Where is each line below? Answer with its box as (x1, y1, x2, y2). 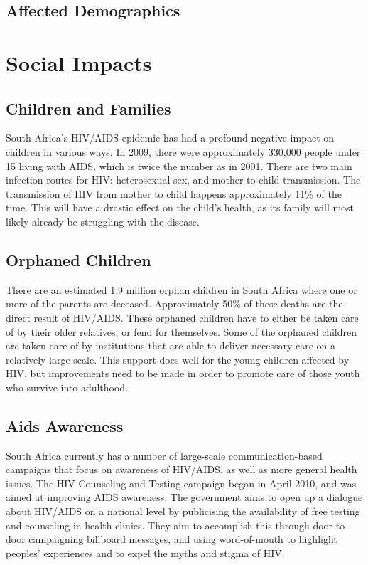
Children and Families (6, 97, 171, 119)
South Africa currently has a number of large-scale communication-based (6, 448, 323, 463)
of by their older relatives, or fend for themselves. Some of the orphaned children (6, 324, 357, 339)
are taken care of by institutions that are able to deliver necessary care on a (6, 338, 336, 353)
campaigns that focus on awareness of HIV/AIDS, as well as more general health (6, 462, 357, 477)
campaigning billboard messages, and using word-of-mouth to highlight (28, 532, 337, 546)
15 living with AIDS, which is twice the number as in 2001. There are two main (6, 158, 352, 173)
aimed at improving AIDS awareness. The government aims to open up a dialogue (6, 490, 363, 505)
